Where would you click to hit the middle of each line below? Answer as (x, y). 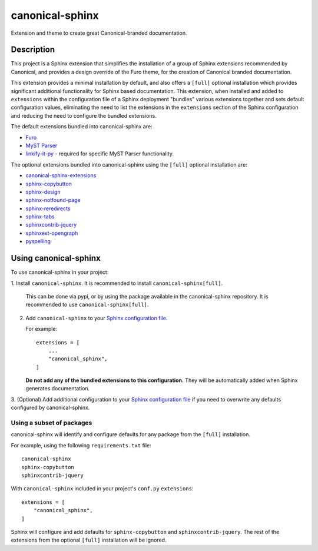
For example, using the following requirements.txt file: (81, 445)
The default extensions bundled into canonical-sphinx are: (82, 127)
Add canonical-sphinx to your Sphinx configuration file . (97, 318)
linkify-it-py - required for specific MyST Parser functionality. (100, 154)
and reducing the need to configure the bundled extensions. (84, 115)
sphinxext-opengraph (52, 233)
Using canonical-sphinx (56, 258)
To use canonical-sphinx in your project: (60, 272)
